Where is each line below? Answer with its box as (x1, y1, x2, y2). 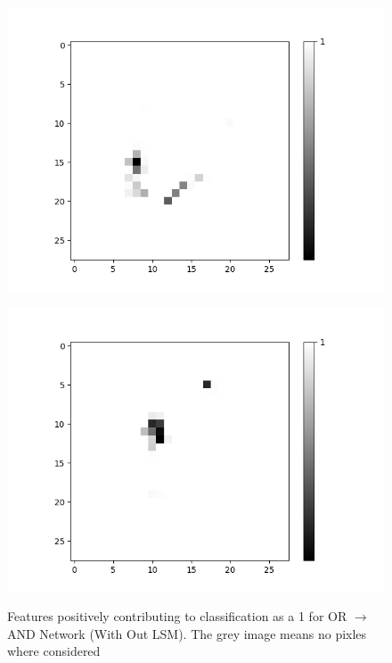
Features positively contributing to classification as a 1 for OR (7, 607, 347, 626)
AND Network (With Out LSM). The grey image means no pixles (7, 624, 367, 642)
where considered (7, 642, 101, 660)
